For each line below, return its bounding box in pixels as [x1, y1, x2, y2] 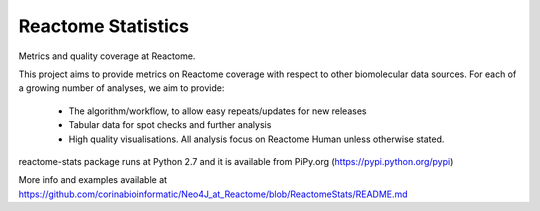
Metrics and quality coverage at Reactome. [18, 50, 196, 62]
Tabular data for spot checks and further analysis [68, 119, 272, 131]
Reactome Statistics [18, 15, 190, 37]
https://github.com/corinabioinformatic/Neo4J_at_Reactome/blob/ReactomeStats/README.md [18, 188, 409, 200]
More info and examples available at [18, 174, 168, 186]
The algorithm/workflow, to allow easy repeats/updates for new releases [68, 105, 367, 117]
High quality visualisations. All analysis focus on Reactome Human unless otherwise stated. [68, 133, 445, 145]
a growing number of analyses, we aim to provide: [18, 82, 225, 94]
